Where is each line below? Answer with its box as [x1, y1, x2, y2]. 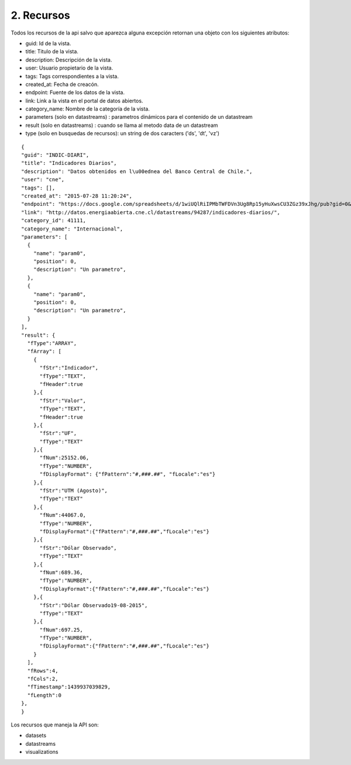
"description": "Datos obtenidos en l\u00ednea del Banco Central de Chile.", [21, 168, 253, 175]
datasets [25, 732, 47, 739]
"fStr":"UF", [39, 430, 77, 437]
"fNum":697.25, [39, 626, 83, 633]
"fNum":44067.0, [39, 512, 87, 519]
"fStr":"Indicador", [39, 364, 99, 371]
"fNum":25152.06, [39, 454, 90, 461]
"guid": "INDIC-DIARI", [21, 152, 90, 158]
